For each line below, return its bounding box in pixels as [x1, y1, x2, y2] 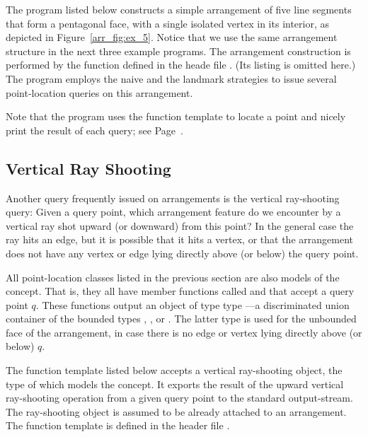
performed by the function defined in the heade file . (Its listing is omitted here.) [6, 57, 356, 72]
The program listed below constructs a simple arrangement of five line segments [6, 2, 352, 16]
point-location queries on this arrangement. [6, 85, 193, 100]
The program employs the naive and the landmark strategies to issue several [6, 71, 337, 86]
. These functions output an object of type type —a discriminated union [35, 297, 350, 312]
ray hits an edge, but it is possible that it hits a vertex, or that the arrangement [6, 232, 353, 247]
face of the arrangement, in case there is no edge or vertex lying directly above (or [6, 325, 362, 339]
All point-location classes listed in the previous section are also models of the [6, 269, 340, 284]
